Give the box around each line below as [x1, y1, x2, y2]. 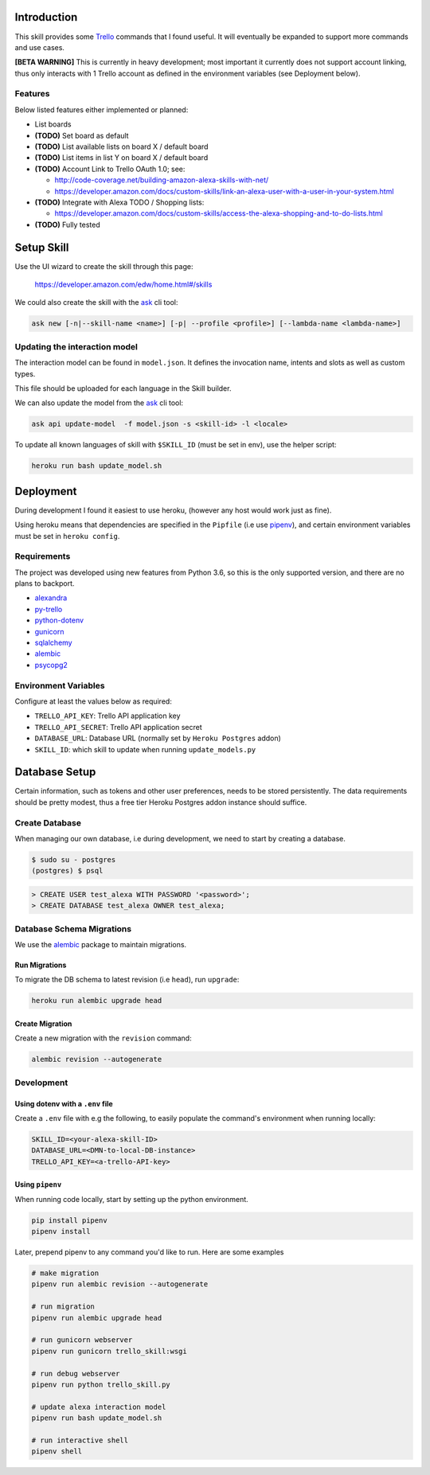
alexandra [34, 593, 68, 603]
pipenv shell [31, 1447, 83, 1456]
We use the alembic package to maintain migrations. [14, 940, 187, 950]
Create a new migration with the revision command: [14, 1033, 192, 1043]
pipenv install [31, 1227, 91, 1236]
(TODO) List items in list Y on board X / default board [34, 153, 209, 162]
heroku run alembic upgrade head [31, 996, 162, 1005]
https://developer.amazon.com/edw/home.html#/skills [34, 279, 213, 290]
